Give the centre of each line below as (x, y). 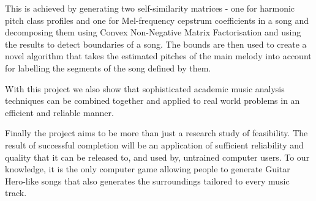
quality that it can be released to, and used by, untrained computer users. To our (157, 157)
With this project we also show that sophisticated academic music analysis (145, 88)
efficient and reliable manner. (59, 112)
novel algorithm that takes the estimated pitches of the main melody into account (158, 56)
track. (16, 193)
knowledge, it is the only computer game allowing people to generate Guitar (148, 169)
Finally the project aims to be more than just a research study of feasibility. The (156, 133)
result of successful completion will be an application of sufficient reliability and (154, 144)
